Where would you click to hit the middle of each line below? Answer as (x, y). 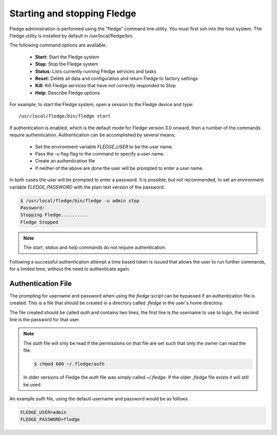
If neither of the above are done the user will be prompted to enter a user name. (119, 168)
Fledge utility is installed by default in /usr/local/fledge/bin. (72, 35)
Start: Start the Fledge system (67, 57)
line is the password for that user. (45, 319)
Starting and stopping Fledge (73, 13)
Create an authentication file (65, 161)
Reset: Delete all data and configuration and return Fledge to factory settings (117, 78)
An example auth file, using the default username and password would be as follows (99, 399)
